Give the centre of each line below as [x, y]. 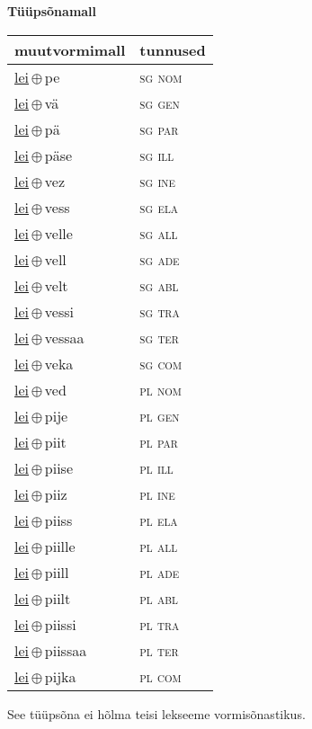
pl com [160, 676]
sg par [159, 129]
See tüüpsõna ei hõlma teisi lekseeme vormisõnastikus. [156, 713]
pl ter [159, 650]
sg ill [157, 155]
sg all [159, 233]
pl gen [160, 415]
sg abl [159, 285]
